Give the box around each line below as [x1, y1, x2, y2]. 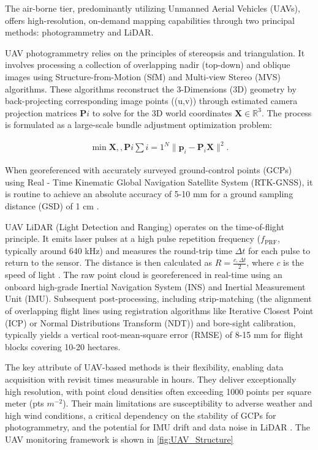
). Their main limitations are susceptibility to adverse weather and [62, 397, 312, 410]
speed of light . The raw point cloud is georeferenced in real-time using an [5, 268, 282, 281]
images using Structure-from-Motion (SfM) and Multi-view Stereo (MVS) [5, 70, 281, 83]
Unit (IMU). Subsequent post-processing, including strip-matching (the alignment [5, 292, 312, 305]
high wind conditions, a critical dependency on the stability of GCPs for [5, 408, 276, 421]
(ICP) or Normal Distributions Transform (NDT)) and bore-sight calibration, [5, 316, 296, 329]
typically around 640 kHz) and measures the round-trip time [5, 244, 232, 257]
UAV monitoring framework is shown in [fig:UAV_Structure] [5, 432, 233, 445]
